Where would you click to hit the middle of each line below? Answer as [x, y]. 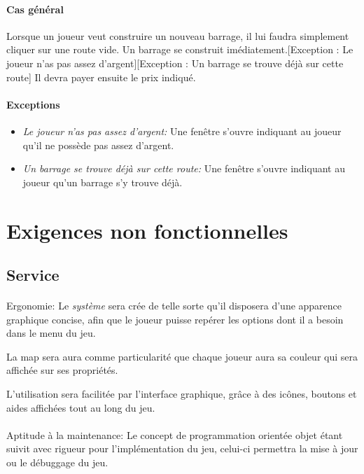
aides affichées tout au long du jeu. [81, 407]
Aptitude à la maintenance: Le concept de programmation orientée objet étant [175, 434]
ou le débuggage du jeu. [57, 462]
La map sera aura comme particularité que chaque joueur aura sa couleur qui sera [182, 356]
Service [33, 275]
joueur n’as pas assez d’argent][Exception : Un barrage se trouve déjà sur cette [175, 63]
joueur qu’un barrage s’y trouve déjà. [103, 182]
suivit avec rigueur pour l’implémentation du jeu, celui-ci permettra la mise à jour [182, 448]
